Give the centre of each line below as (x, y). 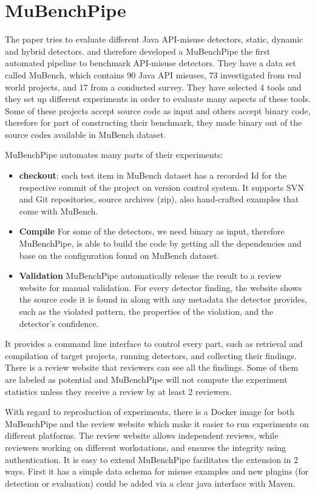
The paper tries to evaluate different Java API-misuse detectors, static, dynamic (154, 39)
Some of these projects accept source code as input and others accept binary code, (158, 110)
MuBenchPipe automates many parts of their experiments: (114, 155)
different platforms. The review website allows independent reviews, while (142, 435)
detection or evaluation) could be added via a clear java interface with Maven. (150, 483)
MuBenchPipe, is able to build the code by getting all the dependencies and (160, 243)
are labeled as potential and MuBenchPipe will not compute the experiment (146, 379)
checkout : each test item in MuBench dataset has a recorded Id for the (153, 175)
